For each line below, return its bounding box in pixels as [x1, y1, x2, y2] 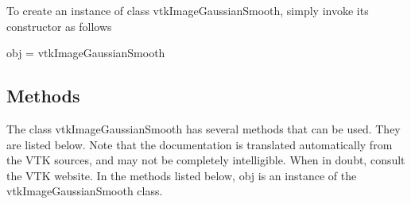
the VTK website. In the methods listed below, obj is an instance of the [6, 167, 357, 183]
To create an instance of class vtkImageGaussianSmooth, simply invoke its [6, 2, 369, 18]
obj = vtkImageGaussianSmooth [6, 44, 165, 61]
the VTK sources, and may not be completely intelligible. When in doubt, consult [6, 152, 405, 168]
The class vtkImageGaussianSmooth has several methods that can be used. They [6, 120, 401, 137]
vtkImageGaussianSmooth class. [6, 183, 163, 199]
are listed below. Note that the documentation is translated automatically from [6, 136, 393, 152]
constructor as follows [6, 17, 112, 34]
